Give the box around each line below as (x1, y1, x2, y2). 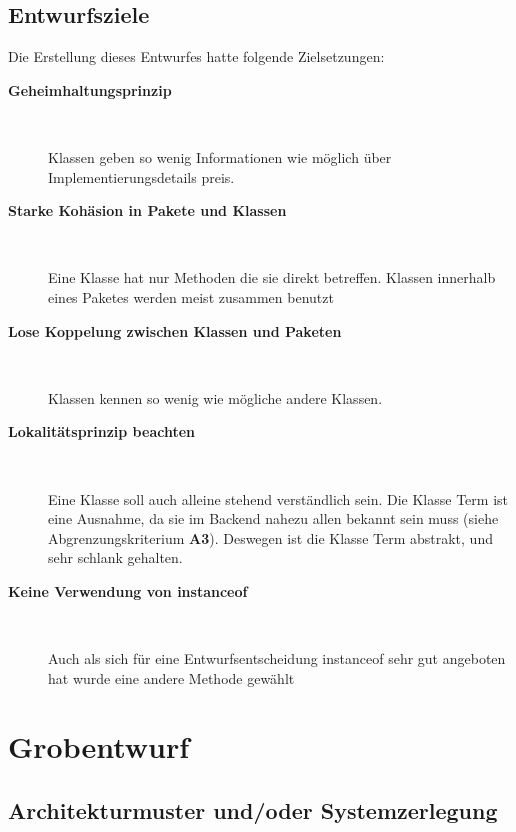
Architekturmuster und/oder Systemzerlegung (8, 795, 498, 826)
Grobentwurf (8, 726, 190, 767)
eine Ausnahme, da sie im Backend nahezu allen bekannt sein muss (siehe (48, 508, 499, 529)
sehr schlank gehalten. (48, 547, 183, 568)
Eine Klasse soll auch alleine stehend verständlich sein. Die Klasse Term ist (48, 488, 508, 509)
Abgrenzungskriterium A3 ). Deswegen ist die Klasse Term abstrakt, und (48, 527, 493, 548)
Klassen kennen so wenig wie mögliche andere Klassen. (48, 387, 383, 408)
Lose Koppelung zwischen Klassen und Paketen (8, 320, 342, 341)
